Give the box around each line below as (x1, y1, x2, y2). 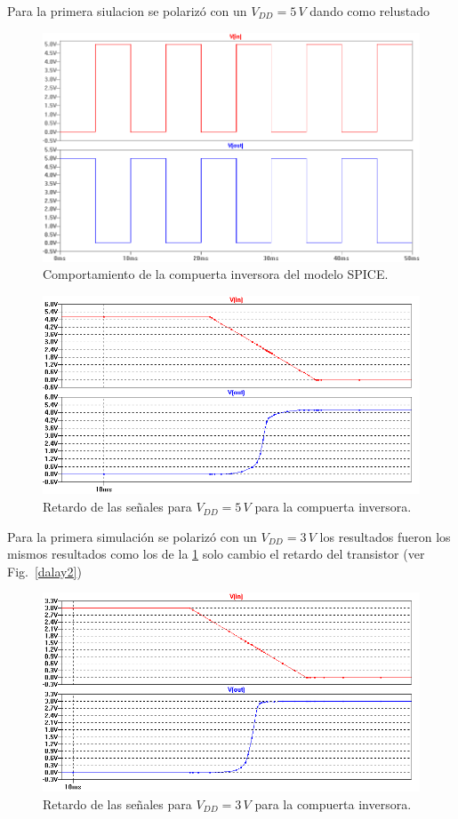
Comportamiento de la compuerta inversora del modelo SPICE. (43, 265, 389, 283)
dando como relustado (309, 2, 430, 20)
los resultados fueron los (319, 527, 451, 545)
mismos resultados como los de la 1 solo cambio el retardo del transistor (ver (7, 545, 425, 563)
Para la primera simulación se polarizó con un (7, 527, 257, 545)
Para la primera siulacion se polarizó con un (7, 2, 247, 20)
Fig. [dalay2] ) (7, 561, 82, 580)
